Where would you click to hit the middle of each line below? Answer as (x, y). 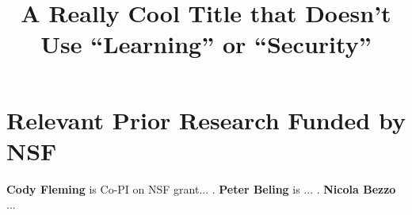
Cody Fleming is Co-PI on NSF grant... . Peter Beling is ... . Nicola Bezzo (201, 188)
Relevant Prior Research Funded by (206, 119)
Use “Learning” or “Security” (206, 44)
